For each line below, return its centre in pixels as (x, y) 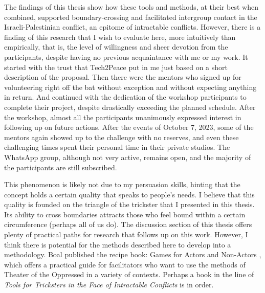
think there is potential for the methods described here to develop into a (118, 244)
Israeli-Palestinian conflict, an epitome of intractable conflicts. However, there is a (132, 27)
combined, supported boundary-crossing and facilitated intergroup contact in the (131, 17)
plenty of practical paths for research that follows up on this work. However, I (126, 234)
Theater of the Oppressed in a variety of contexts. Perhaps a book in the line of (129, 274)
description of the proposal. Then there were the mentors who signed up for (123, 77)
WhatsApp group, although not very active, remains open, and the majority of (128, 157)
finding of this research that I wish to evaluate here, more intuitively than (120, 37)
